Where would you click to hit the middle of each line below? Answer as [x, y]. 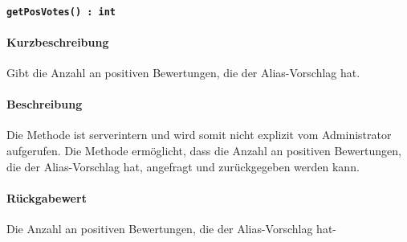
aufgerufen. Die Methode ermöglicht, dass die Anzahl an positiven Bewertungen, [204, 151]
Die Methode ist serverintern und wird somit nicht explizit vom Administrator [199, 135]
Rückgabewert [47, 197]
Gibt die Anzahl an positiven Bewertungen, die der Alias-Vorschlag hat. [183, 73]
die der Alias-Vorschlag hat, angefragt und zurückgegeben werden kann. [183, 166]
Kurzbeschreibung [58, 41]
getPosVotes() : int [61, 12]
